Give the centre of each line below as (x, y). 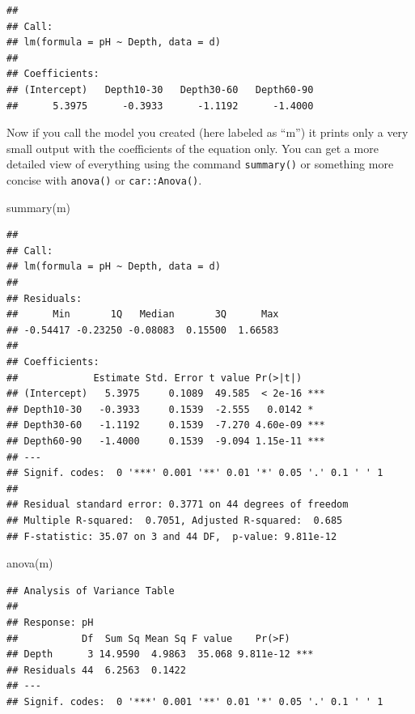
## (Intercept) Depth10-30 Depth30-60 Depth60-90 (160, 89)
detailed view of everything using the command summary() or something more (200, 164)
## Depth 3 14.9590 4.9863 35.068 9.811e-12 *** (160, 654)
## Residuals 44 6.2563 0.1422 (96, 670)
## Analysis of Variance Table (91, 591)
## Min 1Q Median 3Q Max (143, 314)
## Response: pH (50, 622)
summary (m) (39, 207)
